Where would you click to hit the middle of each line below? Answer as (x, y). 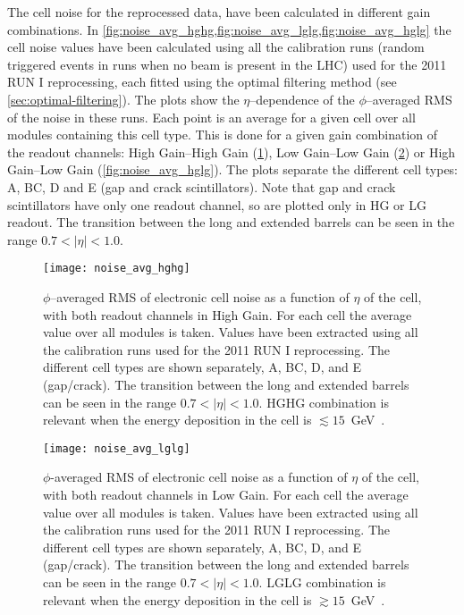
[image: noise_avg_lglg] (117, 448)
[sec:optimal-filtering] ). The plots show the (123, 99)
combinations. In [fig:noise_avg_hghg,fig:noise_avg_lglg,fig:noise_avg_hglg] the (229, 29)
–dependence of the (302, 99)
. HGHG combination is (324, 402)
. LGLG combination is (322, 581)
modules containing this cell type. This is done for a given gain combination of (223, 135)
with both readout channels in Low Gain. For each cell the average (226, 494)
